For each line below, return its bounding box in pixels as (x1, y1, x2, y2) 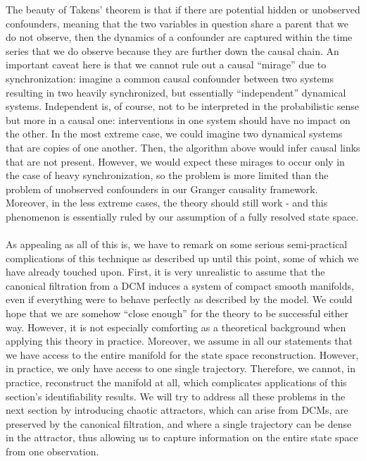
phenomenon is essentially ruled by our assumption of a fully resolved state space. (6, 209, 359, 223)
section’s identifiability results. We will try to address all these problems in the (6, 388, 346, 403)
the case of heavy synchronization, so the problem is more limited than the (6, 168, 329, 183)
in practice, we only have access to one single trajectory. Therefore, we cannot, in (6, 361, 355, 376)
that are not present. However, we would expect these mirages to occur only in (6, 154, 345, 168)
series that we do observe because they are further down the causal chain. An (6, 43, 339, 58)
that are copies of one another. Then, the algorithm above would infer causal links (6, 140, 360, 154)
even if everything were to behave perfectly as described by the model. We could (6, 292, 353, 307)
